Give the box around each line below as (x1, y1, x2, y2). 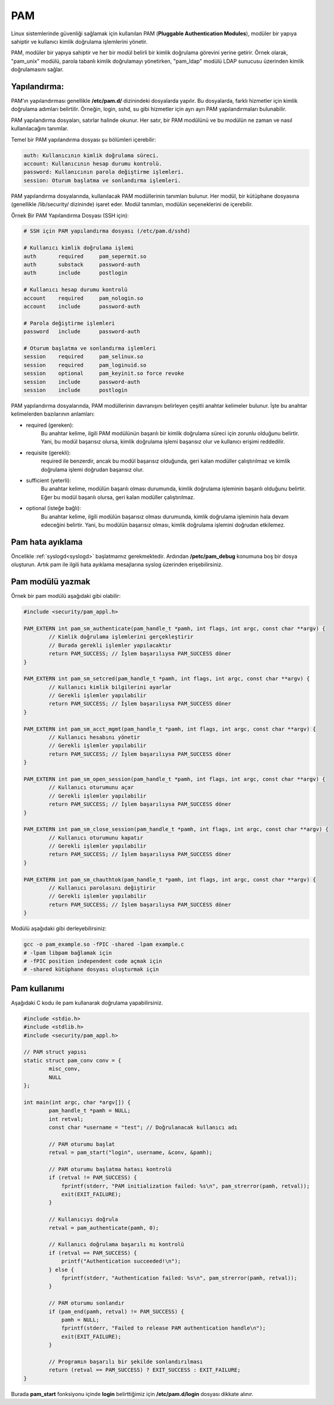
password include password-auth (23, 328, 140, 335)
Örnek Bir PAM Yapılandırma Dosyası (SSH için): (11, 212, 129, 219)
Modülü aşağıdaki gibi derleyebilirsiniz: (11, 925, 107, 932)
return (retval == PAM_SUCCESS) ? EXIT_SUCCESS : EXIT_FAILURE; (48, 1367, 241, 1373)
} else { (48, 1266, 75, 1273)
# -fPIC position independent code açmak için (23, 957, 162, 964)
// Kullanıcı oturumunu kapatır (48, 834, 143, 841)
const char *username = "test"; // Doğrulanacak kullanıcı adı (48, 1124, 238, 1131)
